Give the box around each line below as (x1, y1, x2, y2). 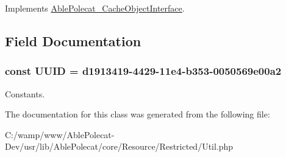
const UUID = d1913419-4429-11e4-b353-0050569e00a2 (5, 63, 282, 78)
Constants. (5, 87, 45, 100)
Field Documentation (5, 31, 141, 50)
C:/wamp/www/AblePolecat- (5, 128, 115, 141)
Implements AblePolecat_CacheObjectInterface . (5, 2, 185, 14)
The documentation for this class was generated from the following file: (5, 108, 270, 120)
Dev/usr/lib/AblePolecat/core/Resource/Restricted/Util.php (5, 140, 234, 153)
